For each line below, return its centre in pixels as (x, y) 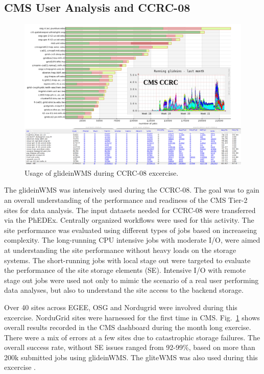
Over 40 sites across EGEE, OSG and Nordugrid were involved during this (121, 307)
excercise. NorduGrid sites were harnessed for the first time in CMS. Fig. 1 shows (132, 317)
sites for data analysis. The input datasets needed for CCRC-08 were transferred (130, 210)
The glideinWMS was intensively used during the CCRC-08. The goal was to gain (132, 190)
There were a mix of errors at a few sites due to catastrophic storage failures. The (132, 337)
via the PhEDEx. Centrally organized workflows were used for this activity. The (129, 220)
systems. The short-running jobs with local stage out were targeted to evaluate (127, 260)
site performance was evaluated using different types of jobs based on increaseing (130, 230)
